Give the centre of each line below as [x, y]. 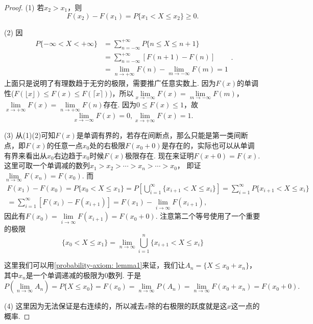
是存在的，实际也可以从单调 [208, 145]
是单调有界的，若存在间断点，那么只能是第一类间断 [162, 135]
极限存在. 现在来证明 [159, 155]
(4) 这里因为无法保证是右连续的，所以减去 [74, 306]
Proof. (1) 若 [24, 7]
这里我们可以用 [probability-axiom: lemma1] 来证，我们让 [95, 265]
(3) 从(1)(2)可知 [30, 135]
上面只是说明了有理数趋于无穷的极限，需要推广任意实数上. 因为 [110, 83]
